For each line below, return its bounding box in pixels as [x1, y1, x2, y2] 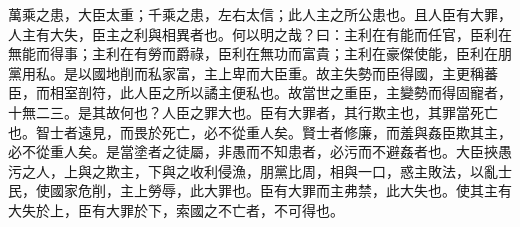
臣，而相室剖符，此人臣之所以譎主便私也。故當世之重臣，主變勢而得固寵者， [8, 82, 512, 103]
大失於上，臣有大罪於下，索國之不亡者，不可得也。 [8, 199, 344, 220]
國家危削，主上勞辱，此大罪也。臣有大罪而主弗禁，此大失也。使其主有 [49, 180, 512, 201]
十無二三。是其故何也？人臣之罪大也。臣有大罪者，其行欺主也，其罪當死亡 [8, 101, 498, 122]
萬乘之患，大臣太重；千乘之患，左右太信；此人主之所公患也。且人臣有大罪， [8, 4, 512, 24]
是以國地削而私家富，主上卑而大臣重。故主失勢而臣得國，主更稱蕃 [63, 62, 498, 83]
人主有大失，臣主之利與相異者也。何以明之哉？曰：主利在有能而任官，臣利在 [8, 23, 512, 44]
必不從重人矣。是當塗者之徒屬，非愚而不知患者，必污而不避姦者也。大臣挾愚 [8, 141, 512, 162]
